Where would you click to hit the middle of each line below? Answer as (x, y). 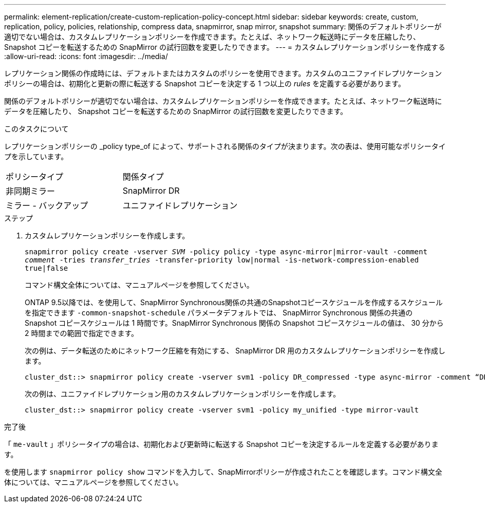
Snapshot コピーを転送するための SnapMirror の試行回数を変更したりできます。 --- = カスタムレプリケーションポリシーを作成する (225, 47)
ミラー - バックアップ (47, 205)
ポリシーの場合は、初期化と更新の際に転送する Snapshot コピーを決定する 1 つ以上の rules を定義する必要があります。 (205, 83)
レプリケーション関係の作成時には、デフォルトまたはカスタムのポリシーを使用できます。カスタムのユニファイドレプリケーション (223, 73)
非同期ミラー (31, 191)
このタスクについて (36, 129)
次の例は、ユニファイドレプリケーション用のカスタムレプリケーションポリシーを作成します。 (183, 394)
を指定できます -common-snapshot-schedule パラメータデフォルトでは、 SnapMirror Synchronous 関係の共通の (219, 313)
